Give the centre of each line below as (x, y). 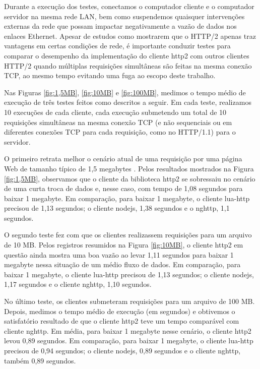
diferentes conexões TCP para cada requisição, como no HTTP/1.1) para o (120, 132)
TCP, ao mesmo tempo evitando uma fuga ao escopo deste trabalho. (110, 75)
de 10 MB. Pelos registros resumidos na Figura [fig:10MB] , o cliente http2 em (124, 245)
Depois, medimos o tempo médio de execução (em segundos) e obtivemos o (120, 311)
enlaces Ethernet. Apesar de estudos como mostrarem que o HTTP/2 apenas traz (130, 36)
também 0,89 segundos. (40, 360)
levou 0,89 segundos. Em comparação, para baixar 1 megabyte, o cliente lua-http (129, 341)
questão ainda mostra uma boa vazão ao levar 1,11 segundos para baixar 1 (119, 254)
